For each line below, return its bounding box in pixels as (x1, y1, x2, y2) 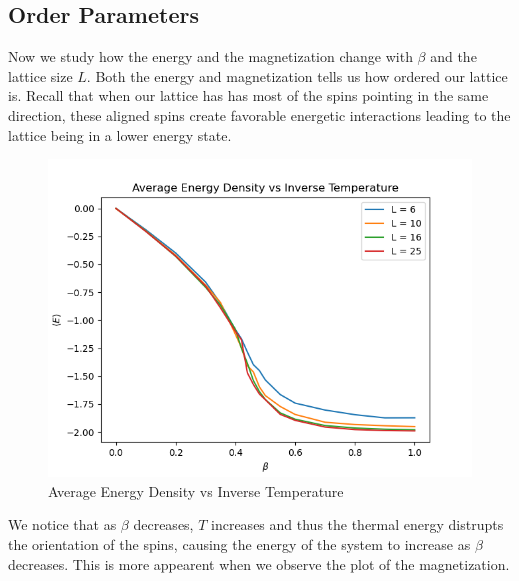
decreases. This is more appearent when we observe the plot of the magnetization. (8, 553, 510, 574)
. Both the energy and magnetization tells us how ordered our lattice (86, 65, 508, 86)
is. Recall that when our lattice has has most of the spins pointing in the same (8, 85, 489, 106)
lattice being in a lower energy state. (8, 124, 232, 145)
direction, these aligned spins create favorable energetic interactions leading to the (8, 104, 511, 125)
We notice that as (8, 514, 117, 535)
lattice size (8, 65, 73, 86)
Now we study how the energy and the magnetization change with (8, 46, 413, 67)
